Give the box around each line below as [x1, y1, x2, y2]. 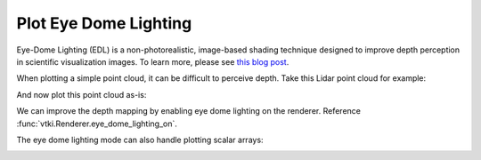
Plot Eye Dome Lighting [16, 13, 192, 33]
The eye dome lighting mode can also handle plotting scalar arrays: [16, 134, 264, 145]
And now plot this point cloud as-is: [16, 89, 147, 100]
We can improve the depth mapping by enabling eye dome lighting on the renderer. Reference [16, 106, 361, 116]
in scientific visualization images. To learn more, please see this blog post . [16, 56, 289, 67]
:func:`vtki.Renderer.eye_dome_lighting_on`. [16, 118, 178, 129]
